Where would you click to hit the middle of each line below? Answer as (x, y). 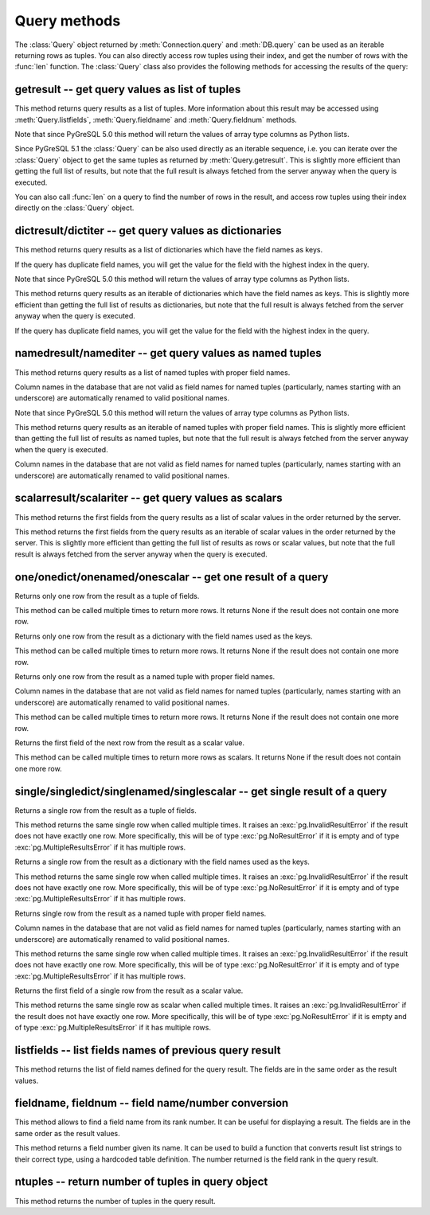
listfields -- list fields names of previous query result (148, 1051)
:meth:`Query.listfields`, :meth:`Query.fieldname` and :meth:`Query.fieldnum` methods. (156, 119)
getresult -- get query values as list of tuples (128, 90)
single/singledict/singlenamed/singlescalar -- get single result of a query (201, 791)
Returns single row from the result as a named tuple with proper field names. (141, 913)
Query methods (68, 21)
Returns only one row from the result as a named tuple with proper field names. (145, 676)
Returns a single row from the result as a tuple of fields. (106, 810)
